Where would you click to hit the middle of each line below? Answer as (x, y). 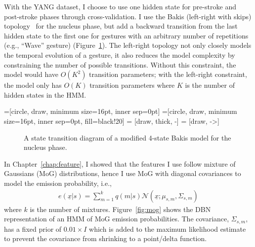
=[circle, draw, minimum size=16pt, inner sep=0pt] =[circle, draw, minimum (121, 111)
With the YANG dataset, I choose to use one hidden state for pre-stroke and (120, 6)
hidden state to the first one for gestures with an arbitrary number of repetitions (126, 35)
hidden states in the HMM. (45, 94)
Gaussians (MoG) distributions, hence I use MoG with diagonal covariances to (123, 173)
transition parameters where (132, 85)
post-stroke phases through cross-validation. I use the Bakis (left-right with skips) (128, 16)
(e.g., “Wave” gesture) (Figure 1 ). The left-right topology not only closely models (128, 45)
